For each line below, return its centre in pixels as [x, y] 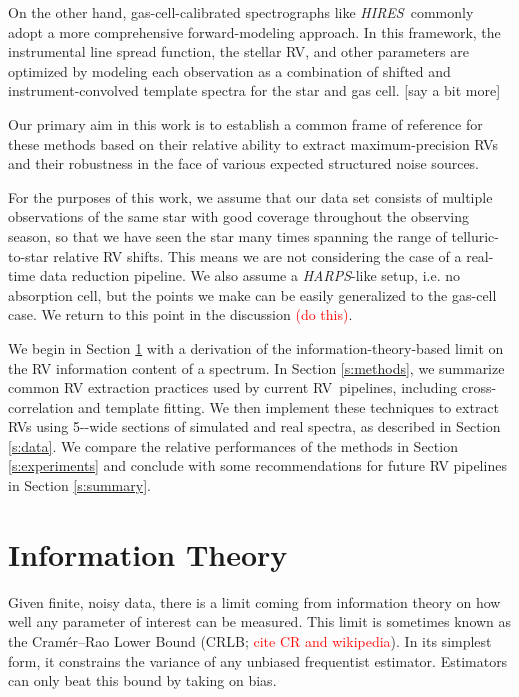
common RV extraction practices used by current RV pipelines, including [233, 387]
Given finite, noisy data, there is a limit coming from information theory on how [254, 601]
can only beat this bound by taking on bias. [142, 680]
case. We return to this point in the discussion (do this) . [180, 314]
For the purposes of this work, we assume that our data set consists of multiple [250, 196]
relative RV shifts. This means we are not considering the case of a [257, 255]
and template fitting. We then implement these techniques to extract [289, 406]
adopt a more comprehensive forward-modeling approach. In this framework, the [254, 31]
